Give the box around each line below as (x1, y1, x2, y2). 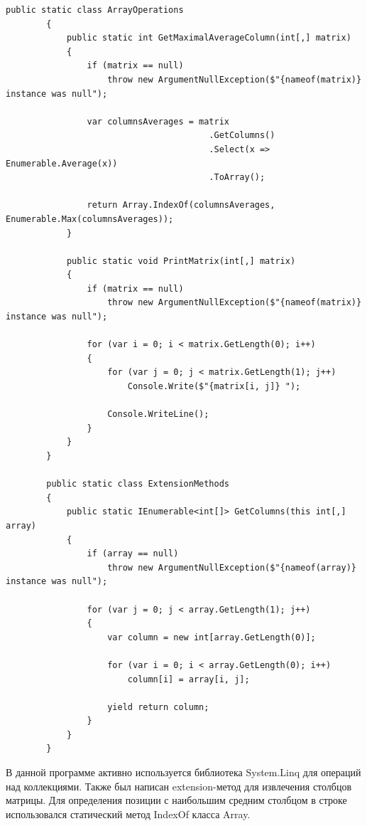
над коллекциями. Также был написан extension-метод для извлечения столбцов (6, 778, 352, 793)
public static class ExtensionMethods (46, 479, 229, 489)
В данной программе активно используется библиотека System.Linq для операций (6, 765, 361, 780)
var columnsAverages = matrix (87, 116, 229, 127)
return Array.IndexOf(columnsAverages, (87, 200, 275, 211)
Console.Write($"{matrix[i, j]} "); (127, 381, 301, 392)
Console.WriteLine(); (107, 409, 209, 420)
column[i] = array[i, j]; (127, 674, 250, 684)
